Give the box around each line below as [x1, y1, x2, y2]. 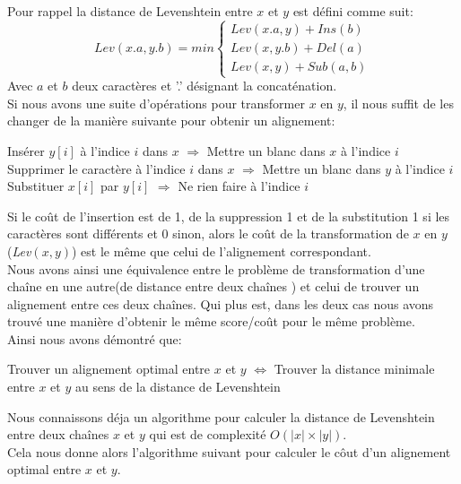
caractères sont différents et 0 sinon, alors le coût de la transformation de [7, 224, 409, 243]
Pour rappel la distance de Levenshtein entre [7, 2, 253, 20]
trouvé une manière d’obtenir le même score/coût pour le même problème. [7, 312, 415, 331]
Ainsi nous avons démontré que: [7, 329, 182, 348]
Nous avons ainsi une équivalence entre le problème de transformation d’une [7, 259, 425, 278]
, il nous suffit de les [343, 93, 454, 112]
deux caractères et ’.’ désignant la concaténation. [72, 76, 337, 95]
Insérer [7, 141, 45, 160]
